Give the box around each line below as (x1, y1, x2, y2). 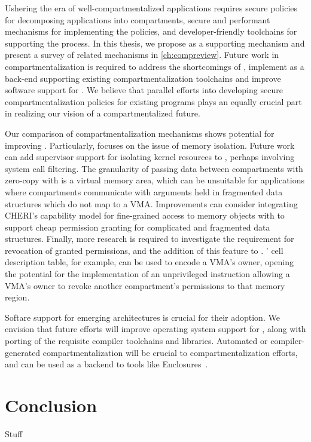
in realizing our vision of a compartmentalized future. (5, 107, 200, 119)
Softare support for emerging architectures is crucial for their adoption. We (5, 311, 280, 323)
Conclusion (5, 393, 97, 417)
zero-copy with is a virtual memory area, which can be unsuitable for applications (5, 174, 304, 186)
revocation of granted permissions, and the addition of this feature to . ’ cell (5, 244, 283, 256)
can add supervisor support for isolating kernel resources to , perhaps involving (5, 151, 295, 163)
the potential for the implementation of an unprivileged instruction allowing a (5, 268, 290, 280)
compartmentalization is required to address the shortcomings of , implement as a (5, 60, 304, 72)
